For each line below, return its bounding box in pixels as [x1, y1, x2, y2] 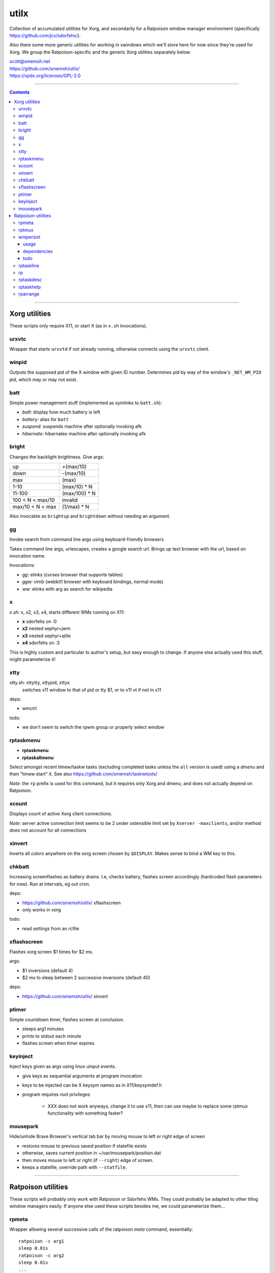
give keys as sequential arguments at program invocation [22, 1072, 142, 1079]
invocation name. [9, 552, 46, 559]
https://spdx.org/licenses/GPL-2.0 [9, 72, 81, 78]
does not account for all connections [9, 827, 87, 834]
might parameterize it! [9, 656, 56, 662]
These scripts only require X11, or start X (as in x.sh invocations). [9, 323, 148, 329]
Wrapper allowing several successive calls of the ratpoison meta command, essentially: [9, 1226, 194, 1232]
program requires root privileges [22, 1091, 90, 1097]
